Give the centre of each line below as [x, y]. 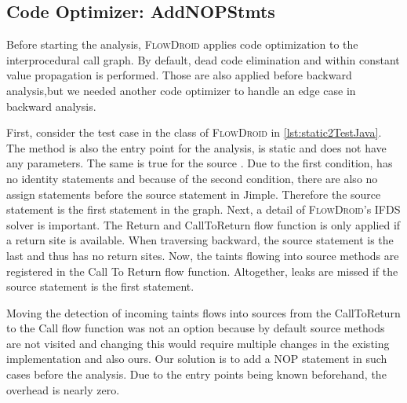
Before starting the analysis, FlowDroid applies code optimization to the [182, 44]
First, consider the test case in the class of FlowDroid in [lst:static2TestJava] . [194, 132]
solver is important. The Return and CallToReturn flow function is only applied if [203, 224]
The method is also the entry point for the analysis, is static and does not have [196, 147]
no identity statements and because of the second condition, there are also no [192, 178]
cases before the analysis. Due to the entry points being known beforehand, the [196, 374]
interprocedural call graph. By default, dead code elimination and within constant [203, 59]
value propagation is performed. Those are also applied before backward [179, 75]
